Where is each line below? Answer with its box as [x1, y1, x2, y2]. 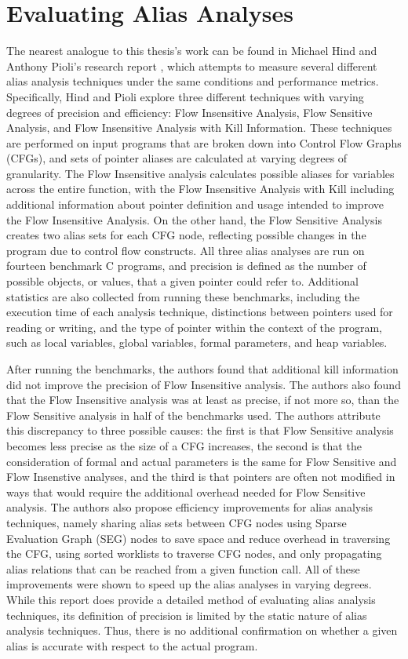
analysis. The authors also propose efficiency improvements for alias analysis [6, 499, 373, 515]
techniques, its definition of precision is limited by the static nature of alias [6, 606, 367, 623]
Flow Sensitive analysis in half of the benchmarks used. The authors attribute [6, 406, 381, 423]
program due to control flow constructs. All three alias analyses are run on [6, 242, 365, 258]
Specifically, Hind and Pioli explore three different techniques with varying [6, 88, 364, 104]
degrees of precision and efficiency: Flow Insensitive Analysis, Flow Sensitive [6, 104, 373, 120]
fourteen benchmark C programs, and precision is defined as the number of [6, 257, 366, 274]
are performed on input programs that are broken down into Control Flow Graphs [6, 134, 402, 151]
